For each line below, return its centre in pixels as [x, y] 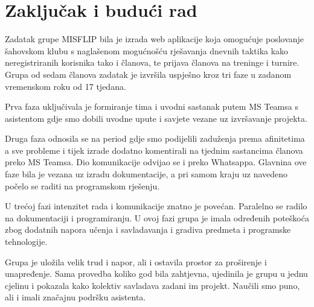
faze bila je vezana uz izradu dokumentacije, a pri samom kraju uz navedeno [146, 174]
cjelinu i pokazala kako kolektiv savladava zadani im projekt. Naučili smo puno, [152, 285]
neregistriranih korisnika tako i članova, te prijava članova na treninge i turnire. [152, 62]
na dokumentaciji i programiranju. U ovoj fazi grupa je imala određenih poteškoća [157, 217]
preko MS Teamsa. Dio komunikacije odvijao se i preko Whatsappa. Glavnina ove [156, 162]
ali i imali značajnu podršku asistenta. [75, 297]
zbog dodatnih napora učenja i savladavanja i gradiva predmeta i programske [148, 229]
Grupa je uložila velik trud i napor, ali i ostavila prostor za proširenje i [136, 261]
